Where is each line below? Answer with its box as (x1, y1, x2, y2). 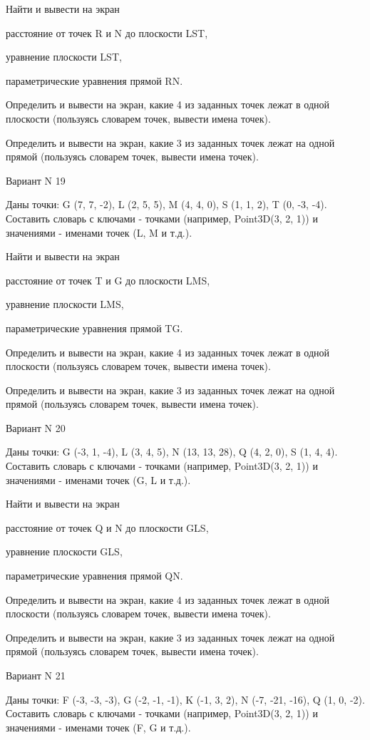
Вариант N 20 (6, 420, 66, 435)
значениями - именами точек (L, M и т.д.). (6, 225, 192, 240)
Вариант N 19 (6, 173, 66, 187)
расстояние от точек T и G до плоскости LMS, (6, 272, 210, 287)
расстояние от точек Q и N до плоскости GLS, (6, 520, 209, 535)
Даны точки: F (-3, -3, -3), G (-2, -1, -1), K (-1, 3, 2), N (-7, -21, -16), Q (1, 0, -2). (6, 692, 365, 706)
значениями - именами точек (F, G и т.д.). (6, 719, 191, 734)
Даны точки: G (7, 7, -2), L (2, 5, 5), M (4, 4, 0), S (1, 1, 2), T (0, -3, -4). (6, 197, 327, 212)
